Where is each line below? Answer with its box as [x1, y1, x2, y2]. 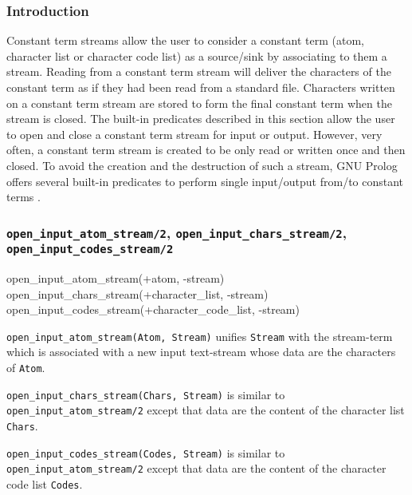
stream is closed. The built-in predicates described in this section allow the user [6, 110, 395, 127]
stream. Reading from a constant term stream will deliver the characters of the [6, 63, 391, 80]
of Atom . [6, 359, 45, 376]
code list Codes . [6, 475, 83, 492]
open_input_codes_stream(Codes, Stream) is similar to [6, 444, 285, 461]
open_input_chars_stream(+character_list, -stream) [6, 285, 269, 302]
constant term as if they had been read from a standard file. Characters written [6, 79, 395, 95]
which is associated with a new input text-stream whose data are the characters [6, 343, 396, 360]
